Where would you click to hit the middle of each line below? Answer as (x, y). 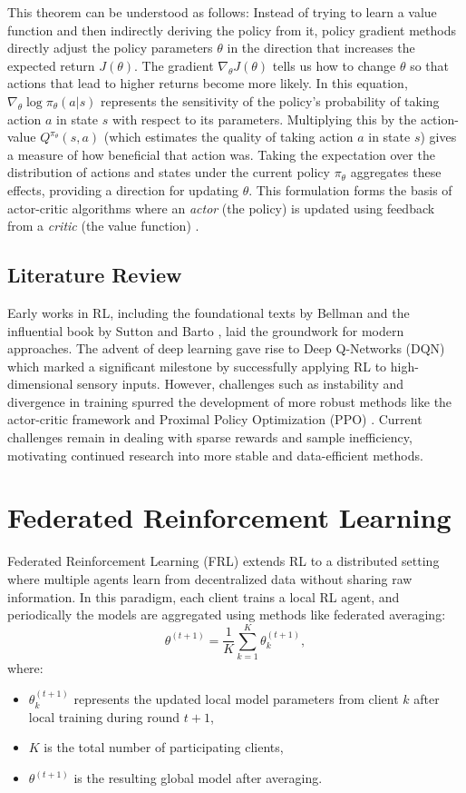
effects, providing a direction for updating (123, 189)
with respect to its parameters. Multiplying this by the (264, 119)
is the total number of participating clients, (164, 747)
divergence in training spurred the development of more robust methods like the (230, 401)
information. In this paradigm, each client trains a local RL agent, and (204, 596)
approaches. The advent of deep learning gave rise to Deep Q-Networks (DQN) (226, 348)
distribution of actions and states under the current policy (169, 172)
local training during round (104, 716)
